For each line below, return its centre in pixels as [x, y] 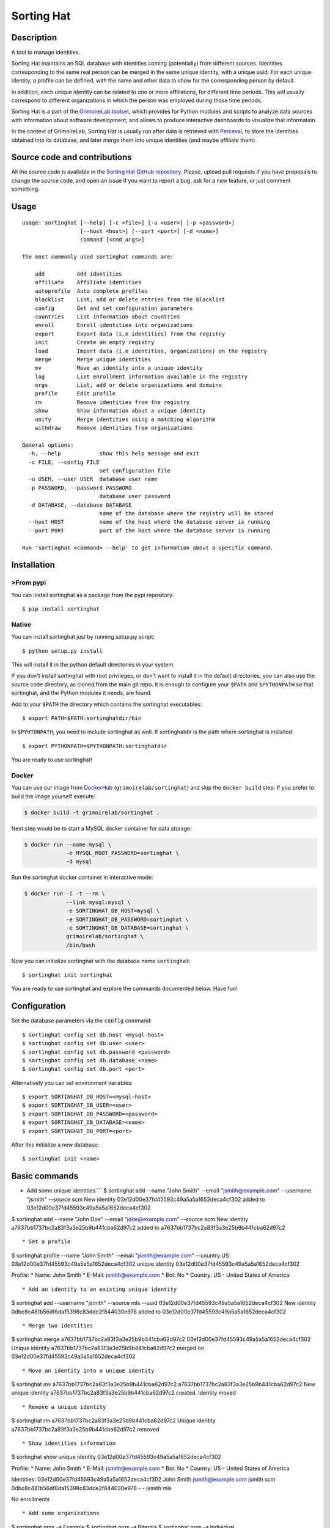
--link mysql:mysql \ [98, 902]
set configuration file [135, 471]
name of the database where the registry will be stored [186, 513]
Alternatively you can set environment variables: [72, 1082]
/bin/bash [81, 945]
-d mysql [79, 861]
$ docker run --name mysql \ [68, 844]
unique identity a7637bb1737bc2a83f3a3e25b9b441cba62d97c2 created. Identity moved [124, 1393]
